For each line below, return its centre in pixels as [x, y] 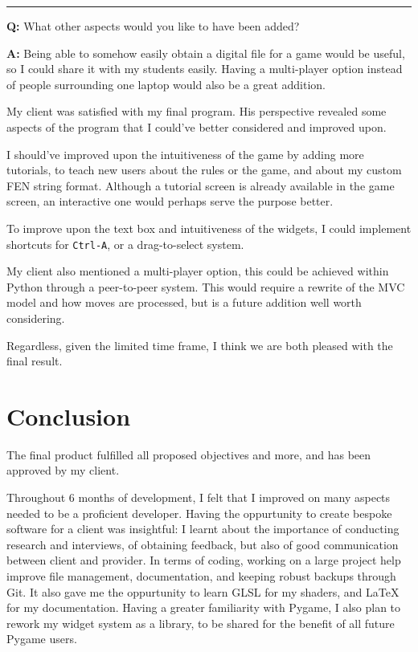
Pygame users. [42, 639]
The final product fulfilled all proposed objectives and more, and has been [189, 454]
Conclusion [69, 416]
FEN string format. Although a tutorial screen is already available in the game [201, 185]
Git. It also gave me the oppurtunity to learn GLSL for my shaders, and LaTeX [203, 591]
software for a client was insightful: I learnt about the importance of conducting [203, 529]
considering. [36, 318]
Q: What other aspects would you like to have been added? [153, 26]
